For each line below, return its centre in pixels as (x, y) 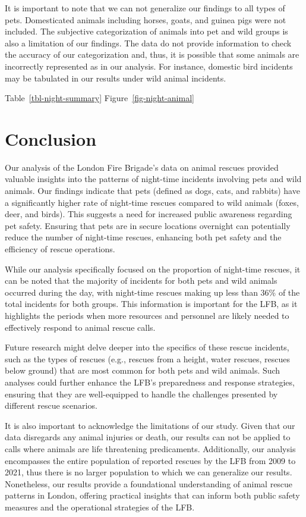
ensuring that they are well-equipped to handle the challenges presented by (141, 394)
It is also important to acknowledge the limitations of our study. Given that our (150, 425)
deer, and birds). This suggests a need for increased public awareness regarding (149, 214)
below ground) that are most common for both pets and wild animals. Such (143, 370)
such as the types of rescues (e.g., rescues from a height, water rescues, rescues (148, 358)
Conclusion (51, 138)
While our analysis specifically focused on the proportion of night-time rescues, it (153, 269)
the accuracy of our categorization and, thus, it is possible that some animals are (152, 54)
